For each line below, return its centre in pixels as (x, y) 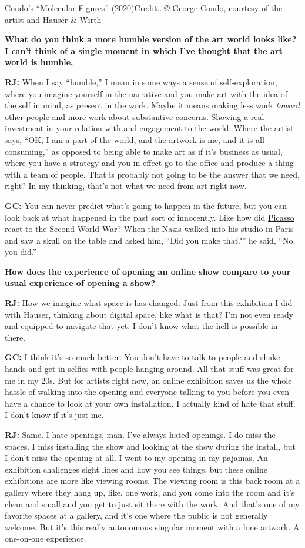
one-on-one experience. (46, 538)
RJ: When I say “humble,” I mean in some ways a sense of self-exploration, (141, 82)
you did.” (21, 252)
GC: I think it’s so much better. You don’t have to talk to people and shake (143, 357)
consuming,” (27, 151)
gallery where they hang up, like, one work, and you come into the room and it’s (150, 492)
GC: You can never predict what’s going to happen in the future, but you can (146, 205)
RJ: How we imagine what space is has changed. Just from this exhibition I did (149, 303)
